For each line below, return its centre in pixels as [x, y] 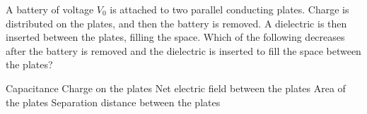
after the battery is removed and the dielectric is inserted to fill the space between [183, 50]
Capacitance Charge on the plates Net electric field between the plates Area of [176, 88]
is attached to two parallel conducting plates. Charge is [229, 9]
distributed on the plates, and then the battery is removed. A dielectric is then [176, 23]
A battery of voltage [50, 9]
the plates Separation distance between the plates [113, 102]
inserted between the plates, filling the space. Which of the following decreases [175, 37]
